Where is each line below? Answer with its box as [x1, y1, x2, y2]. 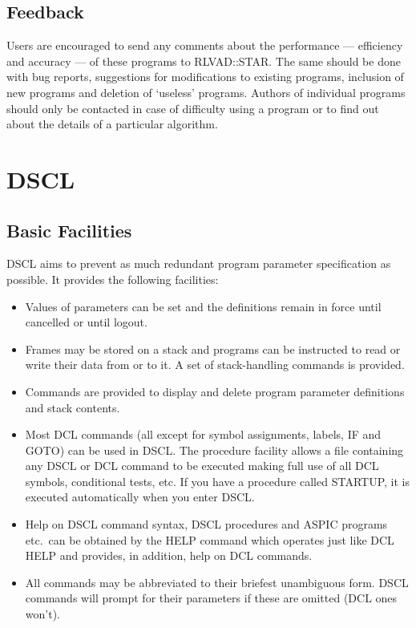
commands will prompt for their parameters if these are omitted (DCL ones [25, 590, 398, 606]
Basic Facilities [6, 217, 132, 242]
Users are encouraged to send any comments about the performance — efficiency [6, 37, 403, 54]
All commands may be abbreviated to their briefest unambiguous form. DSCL [25, 573, 409, 590]
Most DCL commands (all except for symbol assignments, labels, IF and [25, 426, 382, 443]
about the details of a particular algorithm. [6, 115, 218, 132]
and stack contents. [25, 399, 120, 415]
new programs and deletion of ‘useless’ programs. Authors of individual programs [6, 83, 406, 100]
